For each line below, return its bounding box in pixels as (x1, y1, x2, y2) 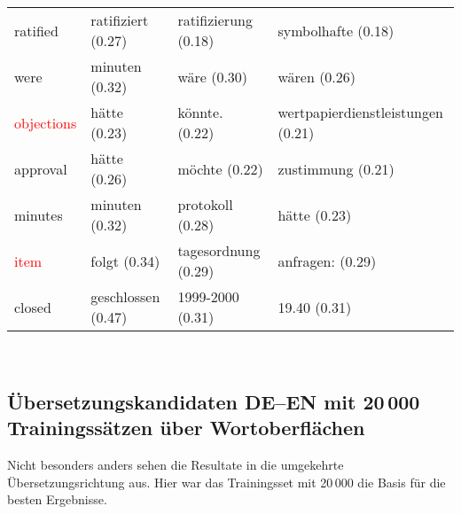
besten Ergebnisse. (7, 490, 107, 509)
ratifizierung (177, 10, 253, 30)
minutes (14, 204, 63, 225)
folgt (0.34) (90, 250, 160, 271)
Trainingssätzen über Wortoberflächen (7, 414, 365, 441)
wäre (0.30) (177, 66, 248, 87)
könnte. (177, 102, 223, 122)
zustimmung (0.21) (277, 158, 395, 179)
